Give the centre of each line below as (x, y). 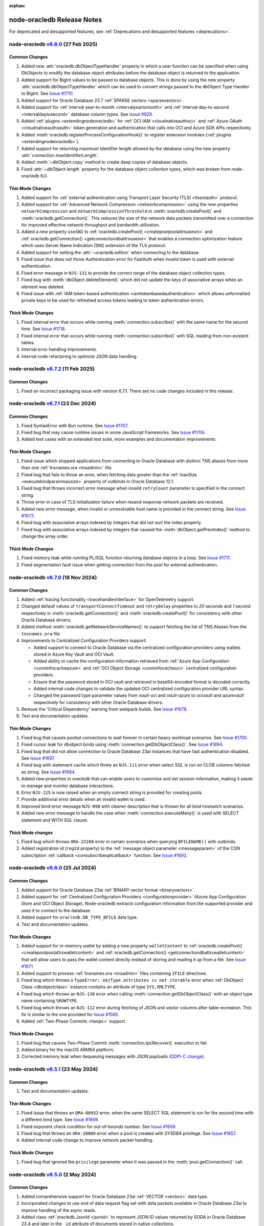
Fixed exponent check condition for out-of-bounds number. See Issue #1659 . (99, 1126)
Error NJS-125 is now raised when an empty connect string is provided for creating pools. (112, 792)
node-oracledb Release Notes (55, 20)
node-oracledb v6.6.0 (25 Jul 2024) (53, 868)
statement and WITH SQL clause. (55, 820)
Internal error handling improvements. (59, 349)
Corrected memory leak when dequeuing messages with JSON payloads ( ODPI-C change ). (113, 1056)
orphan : (17, 6)
